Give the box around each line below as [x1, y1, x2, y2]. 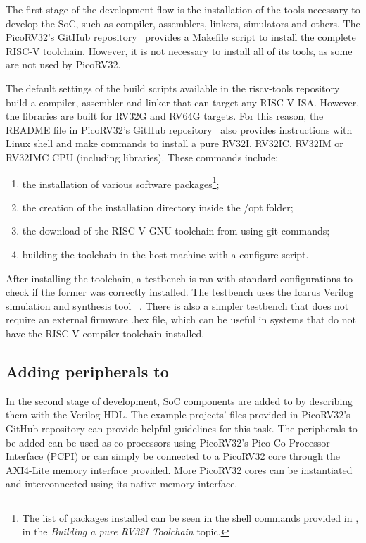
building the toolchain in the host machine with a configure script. [22, 246, 309, 261]
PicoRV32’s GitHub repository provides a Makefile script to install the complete [6, 30, 356, 44]
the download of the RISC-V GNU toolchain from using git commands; [22, 223, 330, 238]
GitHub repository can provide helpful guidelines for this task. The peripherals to [6, 420, 358, 435]
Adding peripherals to [6, 360, 169, 382]
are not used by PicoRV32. [6, 57, 121, 72]
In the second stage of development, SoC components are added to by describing [6, 393, 353, 408]
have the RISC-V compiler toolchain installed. [6, 325, 205, 340]
